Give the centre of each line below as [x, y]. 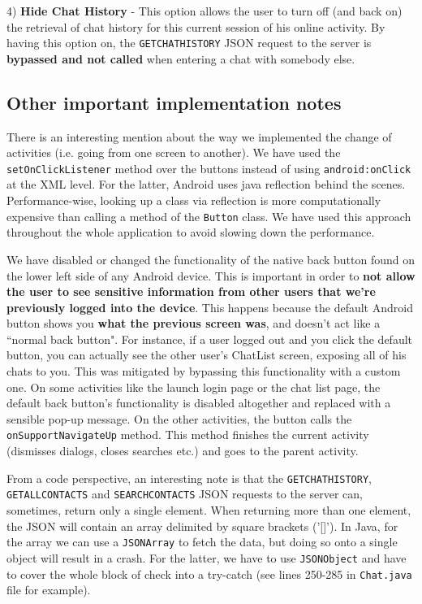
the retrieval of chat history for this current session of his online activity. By [196, 26]
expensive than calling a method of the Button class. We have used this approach [209, 216]
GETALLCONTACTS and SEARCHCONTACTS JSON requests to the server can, [185, 494]
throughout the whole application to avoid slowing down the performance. [191, 232]
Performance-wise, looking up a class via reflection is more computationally [194, 200]
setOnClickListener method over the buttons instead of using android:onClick [209, 168]
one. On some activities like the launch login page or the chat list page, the [194, 387]
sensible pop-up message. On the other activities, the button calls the [179, 418]
